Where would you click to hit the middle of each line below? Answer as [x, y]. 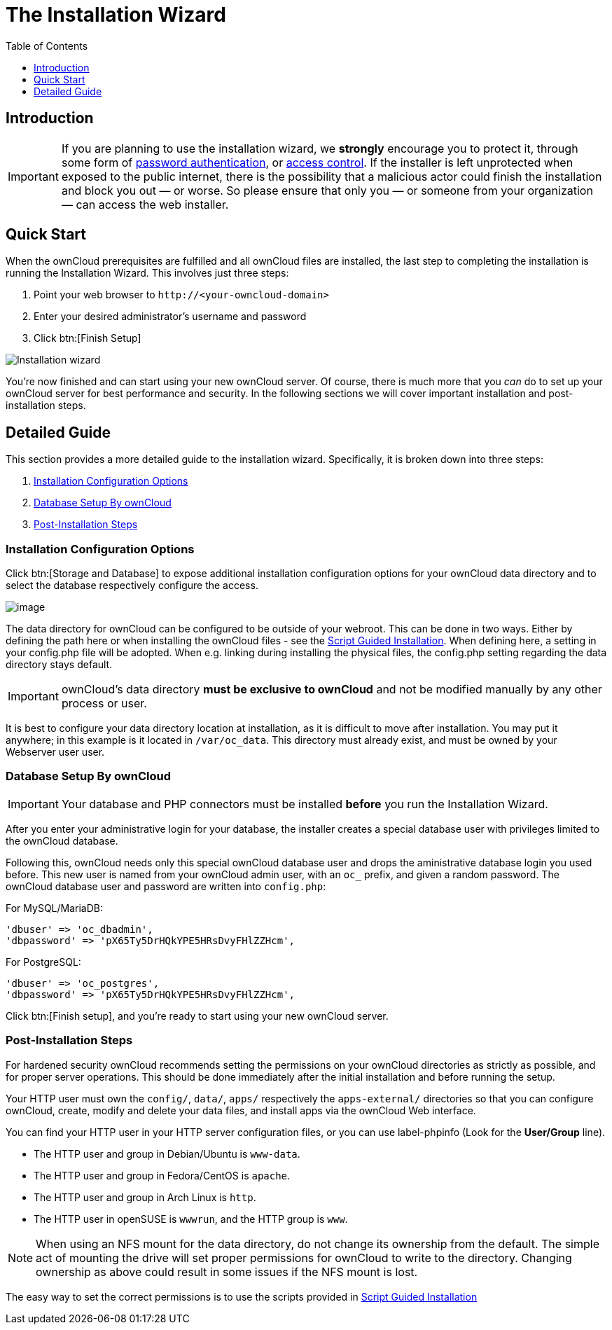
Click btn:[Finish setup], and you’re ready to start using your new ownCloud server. [197, 1016]
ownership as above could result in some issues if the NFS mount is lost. [227, 1272]
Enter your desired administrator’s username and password [170, 317]
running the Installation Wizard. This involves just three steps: [147, 273]
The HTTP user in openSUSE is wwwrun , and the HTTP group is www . [191, 1219]
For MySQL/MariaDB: [55, 908]
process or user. [104, 704]
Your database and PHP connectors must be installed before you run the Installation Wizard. [305, 804]
